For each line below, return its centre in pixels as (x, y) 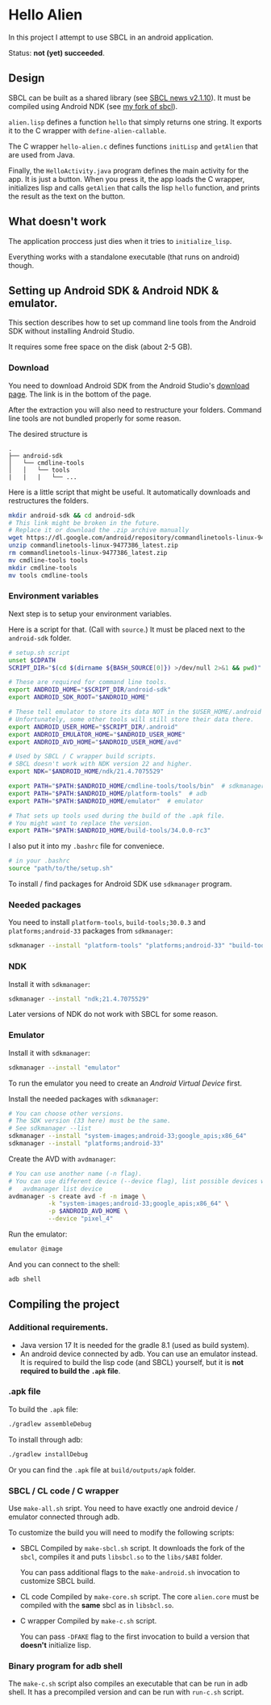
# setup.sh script (39, 653)
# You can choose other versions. (67, 1113)
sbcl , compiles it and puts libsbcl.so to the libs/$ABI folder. (121, 1556)
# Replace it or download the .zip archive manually (99, 531)
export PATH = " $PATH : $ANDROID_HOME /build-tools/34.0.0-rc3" (110, 831)
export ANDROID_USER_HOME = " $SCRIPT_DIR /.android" (94, 727)
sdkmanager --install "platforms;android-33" (86, 1144)
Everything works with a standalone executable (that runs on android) (124, 257)
